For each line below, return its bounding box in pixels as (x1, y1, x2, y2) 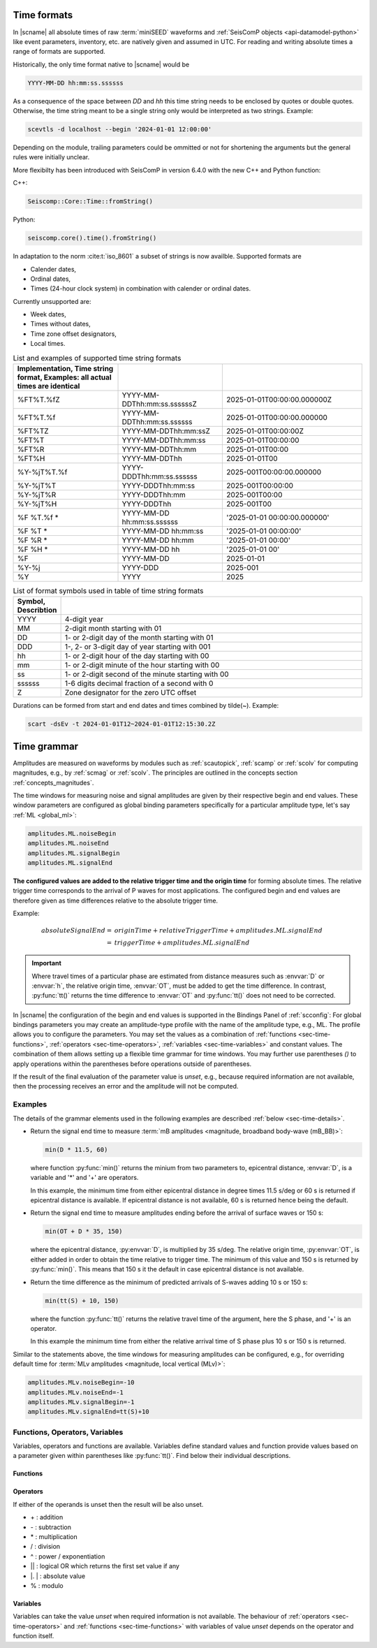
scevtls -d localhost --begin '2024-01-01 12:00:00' (27, 126, 212, 133)
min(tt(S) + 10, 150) (45, 1297, 119, 1304)
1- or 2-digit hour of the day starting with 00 (64, 651, 209, 661)
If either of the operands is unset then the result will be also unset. (13, 1500, 204, 1508)
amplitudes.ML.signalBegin (27, 849, 120, 857)
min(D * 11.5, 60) (45, 1146, 108, 1153)
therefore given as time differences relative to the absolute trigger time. (13, 896, 219, 905)
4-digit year (64, 615, 104, 625)
